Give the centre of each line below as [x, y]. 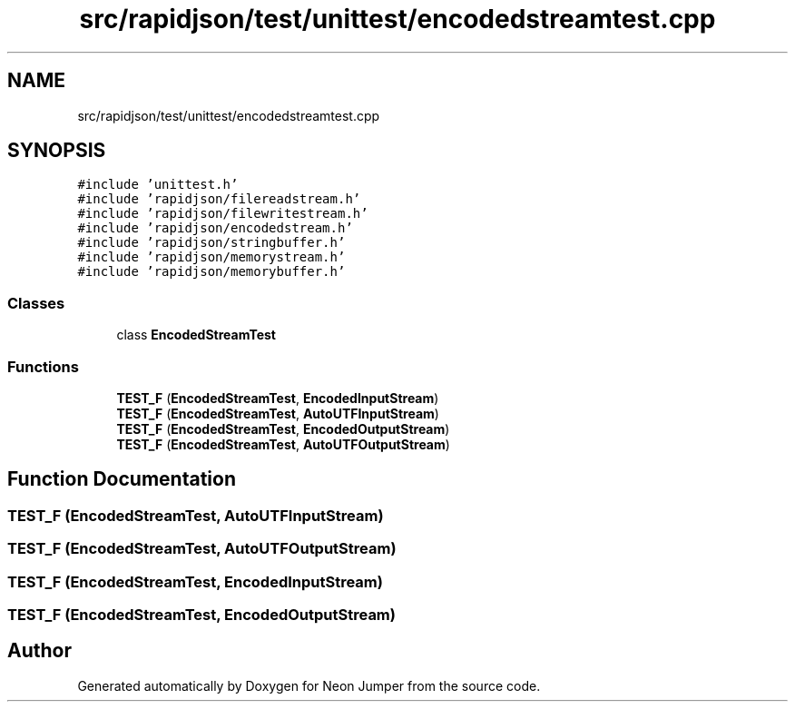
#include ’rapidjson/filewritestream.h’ [223, 214]
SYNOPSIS [57, 151]
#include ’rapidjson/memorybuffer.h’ [211, 272]
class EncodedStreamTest [196, 335]
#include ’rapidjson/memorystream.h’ [211, 257]
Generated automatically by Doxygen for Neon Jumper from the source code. [309, 685]
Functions [43, 366]
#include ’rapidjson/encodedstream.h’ [215, 228]
